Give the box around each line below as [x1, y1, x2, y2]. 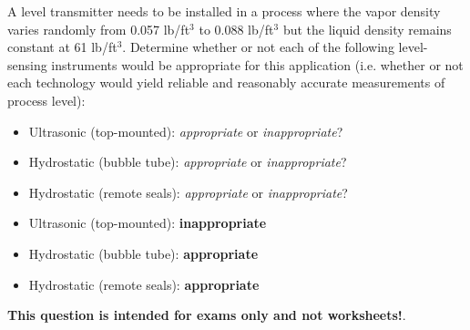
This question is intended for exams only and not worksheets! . [7, 305, 406, 325]
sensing [7, 55, 47, 74]
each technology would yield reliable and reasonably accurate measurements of [7, 73, 445, 92]
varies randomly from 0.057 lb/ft [7, 19, 190, 38]
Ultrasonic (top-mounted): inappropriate [28, 213, 267, 232]
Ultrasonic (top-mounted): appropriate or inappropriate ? [28, 121, 343, 140]
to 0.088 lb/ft [199, 19, 274, 38]
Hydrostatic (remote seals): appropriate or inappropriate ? [28, 182, 348, 201]
